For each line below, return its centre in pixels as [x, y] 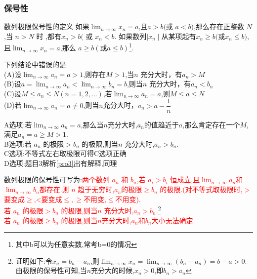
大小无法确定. [173, 220]
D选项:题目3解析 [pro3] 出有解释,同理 [61, 163]
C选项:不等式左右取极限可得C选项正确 [65, 153]
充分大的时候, [113, 270]
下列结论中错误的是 [35, 64]
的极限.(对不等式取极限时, [201, 189]
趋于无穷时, [96, 189]
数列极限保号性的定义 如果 [47, 26]
